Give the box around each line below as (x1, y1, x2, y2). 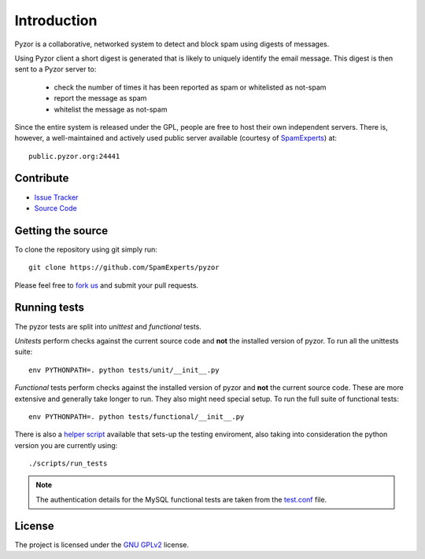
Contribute (14, 171, 69, 185)
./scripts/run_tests (28, 459, 108, 468)
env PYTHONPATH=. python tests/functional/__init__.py (28, 412, 245, 421)
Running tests (14, 301, 85, 314)
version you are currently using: (14, 440, 118, 450)
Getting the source (14, 224, 109, 237)
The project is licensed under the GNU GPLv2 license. (14, 539, 189, 550)
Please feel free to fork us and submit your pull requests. (14, 280, 199, 290)
